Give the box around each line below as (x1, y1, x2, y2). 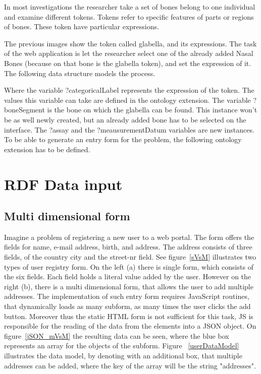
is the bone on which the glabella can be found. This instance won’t (47, 104, 257, 115)
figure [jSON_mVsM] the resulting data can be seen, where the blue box (4, 330, 229, 341)
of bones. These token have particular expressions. (4, 21, 159, 32)
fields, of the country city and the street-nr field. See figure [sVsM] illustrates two (4, 252, 256, 262)
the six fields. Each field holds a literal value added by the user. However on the (4, 271, 251, 282)
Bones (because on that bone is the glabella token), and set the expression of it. (4, 57, 251, 68)
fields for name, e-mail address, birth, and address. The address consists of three (4, 241, 252, 252)
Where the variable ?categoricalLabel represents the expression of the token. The (4, 85, 254, 95)
